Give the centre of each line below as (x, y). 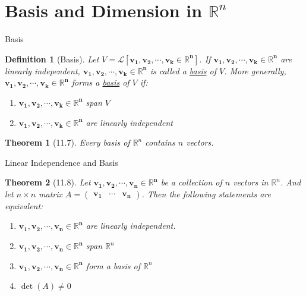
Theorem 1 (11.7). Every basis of (67, 142)
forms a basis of (100, 82)
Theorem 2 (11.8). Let (48, 182)
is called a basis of (183, 70)
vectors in (251, 182)
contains (160, 142)
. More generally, (255, 70)
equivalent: (24, 205)
